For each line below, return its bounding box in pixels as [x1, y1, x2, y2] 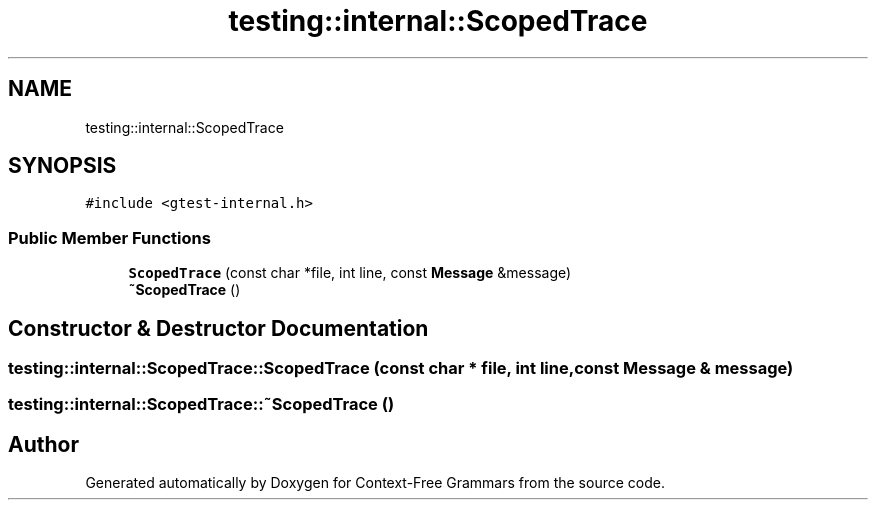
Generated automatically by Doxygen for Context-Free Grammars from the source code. [85, 474, 665, 492]
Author [8, 431, 79, 457]
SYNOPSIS [8, 153, 117, 179]
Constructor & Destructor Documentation [8, 315, 429, 341]
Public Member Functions [8, 227, 211, 248]
